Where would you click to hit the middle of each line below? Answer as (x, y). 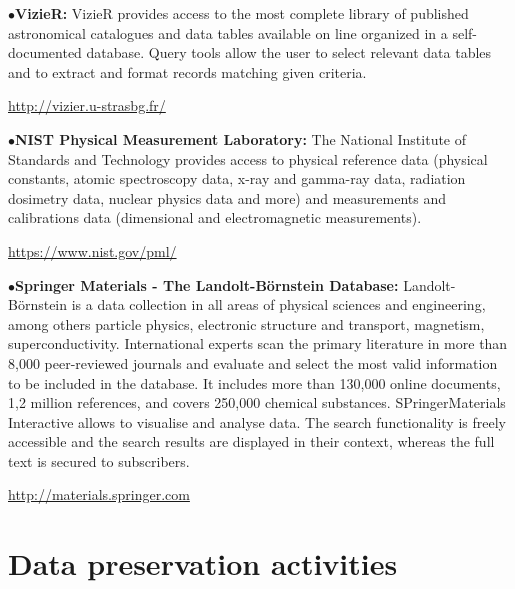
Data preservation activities (203, 563)
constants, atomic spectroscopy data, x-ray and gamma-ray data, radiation (237, 178)
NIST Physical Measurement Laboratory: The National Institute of (241, 138)
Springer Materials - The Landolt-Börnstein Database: (207, 284)
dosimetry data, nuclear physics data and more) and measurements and (227, 197)
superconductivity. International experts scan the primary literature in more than (258, 343)
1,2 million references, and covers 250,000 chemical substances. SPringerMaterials (257, 402)
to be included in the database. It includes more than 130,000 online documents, (254, 382)
